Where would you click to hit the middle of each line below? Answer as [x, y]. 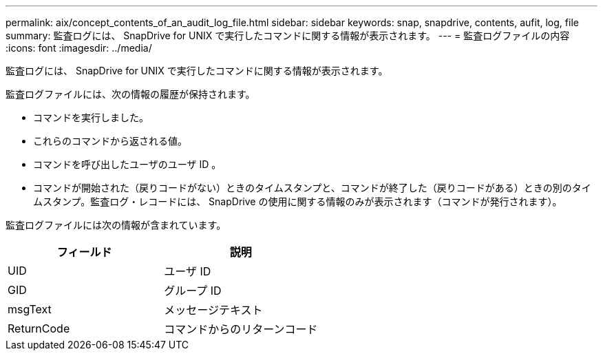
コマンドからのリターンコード [241, 329]
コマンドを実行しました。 [91, 117]
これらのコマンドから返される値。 [110, 141]
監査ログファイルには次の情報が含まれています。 [116, 225]
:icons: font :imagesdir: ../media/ [79, 48]
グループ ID [193, 291]
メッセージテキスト [213, 310]
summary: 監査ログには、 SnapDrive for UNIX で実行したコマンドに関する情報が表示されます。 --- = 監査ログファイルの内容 [288, 35]
